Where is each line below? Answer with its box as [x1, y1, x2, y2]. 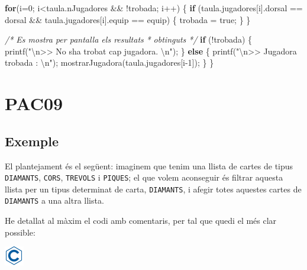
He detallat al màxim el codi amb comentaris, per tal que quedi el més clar [5, 214, 277, 227]
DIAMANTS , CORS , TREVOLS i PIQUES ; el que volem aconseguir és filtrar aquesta [5, 171, 283, 184]
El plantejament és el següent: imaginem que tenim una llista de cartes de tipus [5, 159, 293, 172]
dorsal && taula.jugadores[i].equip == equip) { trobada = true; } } [5, 13, 251, 25]
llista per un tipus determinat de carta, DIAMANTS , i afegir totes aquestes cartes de [5, 182, 302, 195]
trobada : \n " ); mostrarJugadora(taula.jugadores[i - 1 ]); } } [5, 56, 214, 69]
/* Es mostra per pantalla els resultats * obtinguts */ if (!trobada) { [5, 33, 253, 46]
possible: [5, 226, 35, 238]
